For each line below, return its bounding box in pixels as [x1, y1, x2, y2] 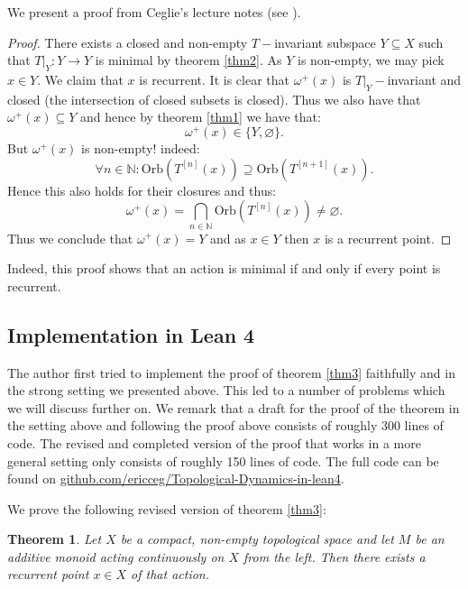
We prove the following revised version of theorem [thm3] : [7, 499, 326, 518]
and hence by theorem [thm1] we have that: [80, 107, 321, 126]
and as [210, 228, 246, 247]
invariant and [387, 69, 462, 88]
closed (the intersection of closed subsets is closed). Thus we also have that [7, 89, 421, 108]
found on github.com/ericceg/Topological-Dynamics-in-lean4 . [7, 469, 344, 488]
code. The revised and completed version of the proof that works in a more [7, 433, 421, 452]
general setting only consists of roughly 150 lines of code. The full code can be [7, 451, 439, 470]
